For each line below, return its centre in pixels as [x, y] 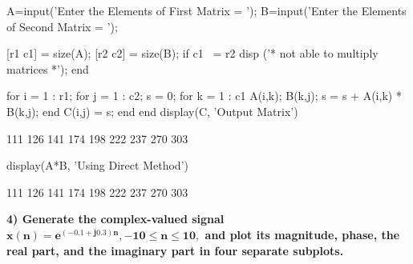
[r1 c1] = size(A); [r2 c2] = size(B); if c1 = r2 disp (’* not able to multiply [192, 53]
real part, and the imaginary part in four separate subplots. [175, 250]
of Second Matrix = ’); [62, 26]
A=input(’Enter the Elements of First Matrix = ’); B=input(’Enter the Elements [206, 10]
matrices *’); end [48, 68]
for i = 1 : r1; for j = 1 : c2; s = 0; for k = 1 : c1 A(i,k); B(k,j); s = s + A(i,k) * [204, 96]
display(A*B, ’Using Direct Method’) [97, 165]
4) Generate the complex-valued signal [115, 219]
